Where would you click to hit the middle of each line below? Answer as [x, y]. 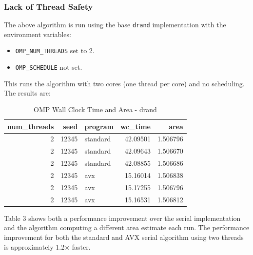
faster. [81, 246]
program [99, 126]
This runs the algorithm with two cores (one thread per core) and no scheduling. [124, 83]
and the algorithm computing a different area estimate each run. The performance [127, 227]
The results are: [27, 93]
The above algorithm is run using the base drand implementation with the [115, 25]
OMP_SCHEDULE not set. [49, 67]
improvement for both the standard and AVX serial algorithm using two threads [124, 237]
